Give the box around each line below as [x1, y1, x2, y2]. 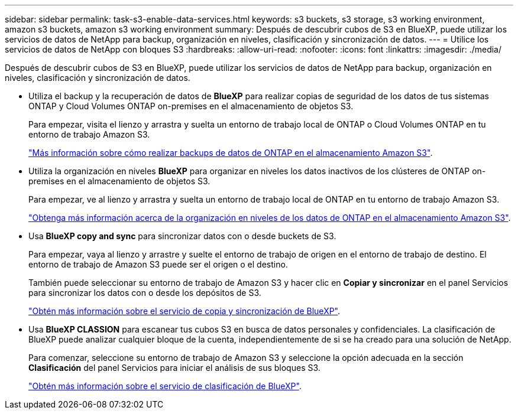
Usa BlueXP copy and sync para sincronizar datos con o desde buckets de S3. [28, 231, 336, 241]
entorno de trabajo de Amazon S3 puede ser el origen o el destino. [28, 259, 288, 269]
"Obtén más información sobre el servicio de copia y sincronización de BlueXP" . [28, 306, 341, 316]
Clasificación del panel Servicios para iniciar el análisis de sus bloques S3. [28, 363, 320, 373]
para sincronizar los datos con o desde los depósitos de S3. [28, 288, 261, 298]
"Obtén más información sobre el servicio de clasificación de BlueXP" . [28, 381, 302, 391]
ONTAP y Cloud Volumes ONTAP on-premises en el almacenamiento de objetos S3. [28, 101, 354, 111]
